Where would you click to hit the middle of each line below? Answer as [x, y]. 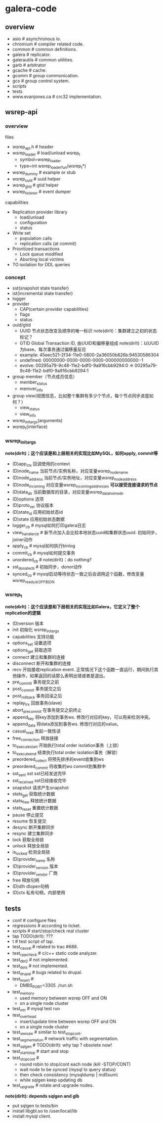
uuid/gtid [21, 325]
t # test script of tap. [33, 941]
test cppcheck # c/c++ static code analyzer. [55, 953]
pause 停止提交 [28, 815]
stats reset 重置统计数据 [35, 808]
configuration [33, 223]
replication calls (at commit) [48, 244]
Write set [21, 233]
